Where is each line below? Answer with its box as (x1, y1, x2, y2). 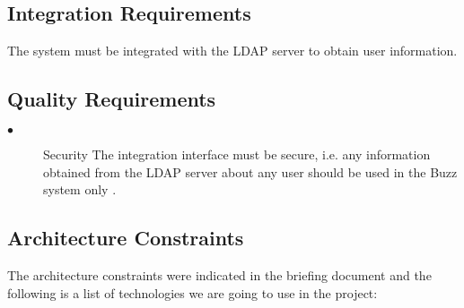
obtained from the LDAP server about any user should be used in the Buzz (43, 162, 458, 181)
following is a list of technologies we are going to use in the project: (7, 283, 378, 302)
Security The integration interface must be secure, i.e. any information (43, 145, 431, 163)
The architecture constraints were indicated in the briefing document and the (7, 265, 432, 284)
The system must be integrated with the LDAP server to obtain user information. (7, 41, 458, 60)
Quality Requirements (7, 85, 216, 113)
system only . (43, 180, 117, 199)
